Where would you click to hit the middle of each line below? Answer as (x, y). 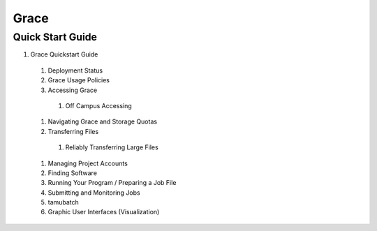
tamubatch (64, 202)
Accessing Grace (73, 90)
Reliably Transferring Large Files (112, 147)
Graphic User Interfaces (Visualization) (104, 212)
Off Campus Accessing (98, 105)
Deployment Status (75, 70)
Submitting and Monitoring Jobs (94, 193)
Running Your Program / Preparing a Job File (112, 183)
